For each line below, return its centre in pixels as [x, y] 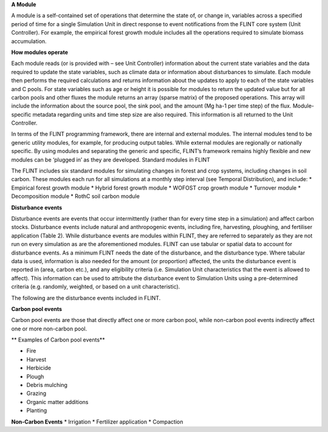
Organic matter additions [57, 402]
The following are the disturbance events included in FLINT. [86, 298]
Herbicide [39, 368]
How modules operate [39, 52]
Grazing [36, 393]
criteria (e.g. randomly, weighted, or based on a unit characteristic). [96, 287]
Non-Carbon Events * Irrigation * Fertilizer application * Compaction [97, 422]
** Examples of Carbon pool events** [58, 340]
